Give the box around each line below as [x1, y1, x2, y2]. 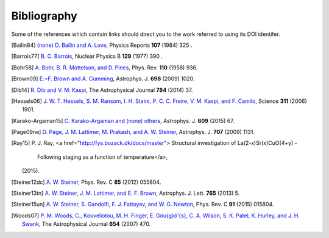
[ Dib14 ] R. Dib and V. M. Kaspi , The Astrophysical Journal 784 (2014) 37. [11, 86, 193, 94]
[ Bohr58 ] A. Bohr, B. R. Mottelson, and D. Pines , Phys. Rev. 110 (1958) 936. [11, 64, 198, 71]
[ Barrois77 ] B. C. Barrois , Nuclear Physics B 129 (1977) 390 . [11, 52, 163, 60]
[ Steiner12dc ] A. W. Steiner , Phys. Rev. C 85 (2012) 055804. [11, 178, 161, 186]
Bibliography [11, 9, 77, 23]
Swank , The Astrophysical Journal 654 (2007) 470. [22, 220, 151, 228]
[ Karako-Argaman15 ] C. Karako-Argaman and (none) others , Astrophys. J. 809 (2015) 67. [11, 117, 235, 124]
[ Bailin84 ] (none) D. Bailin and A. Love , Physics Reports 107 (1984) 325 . [11, 41, 193, 49]
